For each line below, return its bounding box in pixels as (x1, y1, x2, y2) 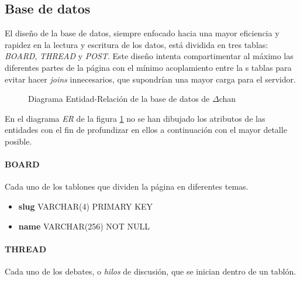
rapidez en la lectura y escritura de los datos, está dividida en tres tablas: (5, 38, 268, 50)
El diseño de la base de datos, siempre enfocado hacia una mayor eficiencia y (5, 27, 280, 39)
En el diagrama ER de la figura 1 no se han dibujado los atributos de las (5, 112, 265, 124)
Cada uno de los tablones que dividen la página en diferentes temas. (5, 180, 249, 193)
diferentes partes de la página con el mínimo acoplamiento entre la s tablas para (5, 61, 292, 73)
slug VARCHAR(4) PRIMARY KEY (18, 200, 153, 212)
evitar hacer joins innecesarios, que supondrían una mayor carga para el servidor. (5, 73, 296, 85)
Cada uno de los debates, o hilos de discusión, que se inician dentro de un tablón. (5, 265, 296, 277)
